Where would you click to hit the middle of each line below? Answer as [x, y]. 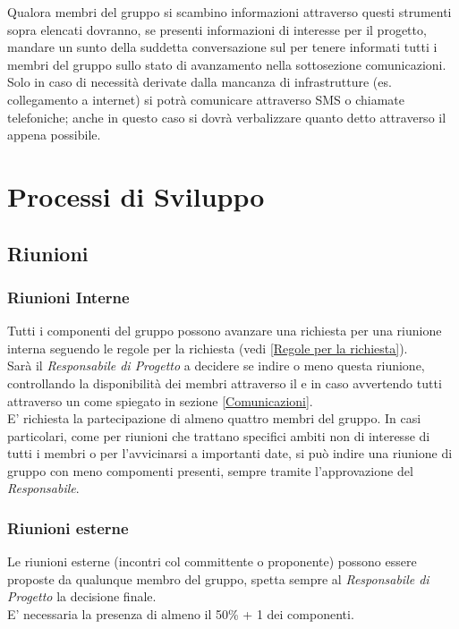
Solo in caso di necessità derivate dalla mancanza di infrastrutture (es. [200, 82]
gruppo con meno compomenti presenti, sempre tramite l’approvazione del [210, 470]
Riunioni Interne [68, 297]
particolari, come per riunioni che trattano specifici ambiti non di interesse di [219, 435]
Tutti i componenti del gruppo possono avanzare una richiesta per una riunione [225, 331]
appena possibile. [54, 135]
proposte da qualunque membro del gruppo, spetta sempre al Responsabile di [218, 578]
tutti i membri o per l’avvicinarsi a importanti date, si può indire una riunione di [230, 453]
